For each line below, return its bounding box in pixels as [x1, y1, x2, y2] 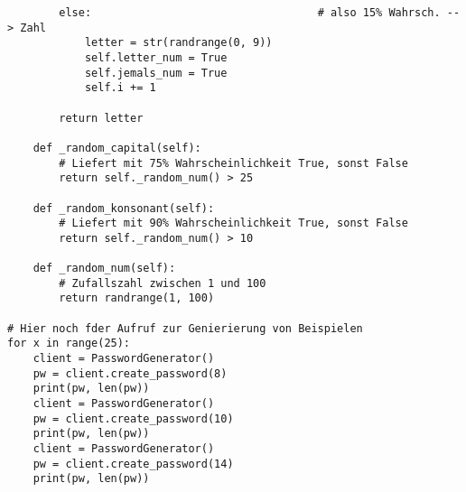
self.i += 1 [84, 81, 156, 95]
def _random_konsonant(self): [33, 201, 215, 215]
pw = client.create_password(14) [33, 457, 234, 470]
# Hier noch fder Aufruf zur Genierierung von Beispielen [7, 321, 363, 335]
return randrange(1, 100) [59, 292, 215, 305]
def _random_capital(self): [33, 141, 201, 154]
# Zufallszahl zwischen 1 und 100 [59, 276, 266, 290]
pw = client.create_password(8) [33, 367, 228, 380]
